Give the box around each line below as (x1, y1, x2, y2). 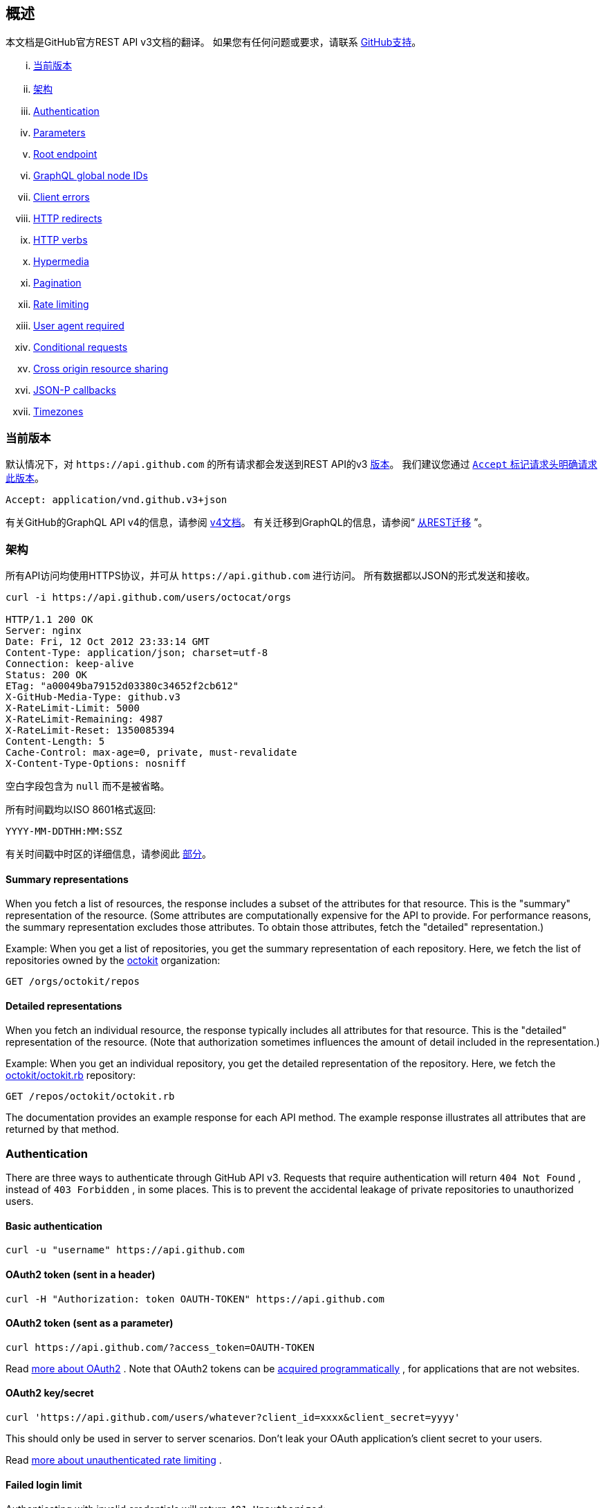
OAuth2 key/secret (6, 1387, 94, 1399)
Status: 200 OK (6, 669, 88, 680)
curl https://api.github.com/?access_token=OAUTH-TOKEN (6, 1341, 315, 1353)
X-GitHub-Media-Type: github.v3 (6, 691, 180, 702)
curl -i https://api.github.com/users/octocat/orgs (6, 591, 292, 603)
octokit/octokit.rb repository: (6, 1069, 136, 1082)
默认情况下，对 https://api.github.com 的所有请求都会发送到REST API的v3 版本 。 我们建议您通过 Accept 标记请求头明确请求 (6, 458, 597, 471)
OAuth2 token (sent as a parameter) (6, 1317, 174, 1329)
